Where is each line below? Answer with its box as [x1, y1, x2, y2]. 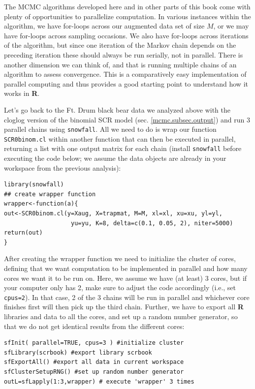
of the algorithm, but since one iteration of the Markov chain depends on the [4, 40, 236, 50]
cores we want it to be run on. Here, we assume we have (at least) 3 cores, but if [4, 272, 247, 283]
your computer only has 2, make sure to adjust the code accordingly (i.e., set [4, 282, 236, 293]
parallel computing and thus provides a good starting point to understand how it [4, 78, 248, 89]
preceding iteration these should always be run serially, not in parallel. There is [4, 49, 243, 60]
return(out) [4, 229, 43, 237]
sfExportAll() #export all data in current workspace [4, 359, 184, 366]
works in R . [4, 88, 40, 98]
